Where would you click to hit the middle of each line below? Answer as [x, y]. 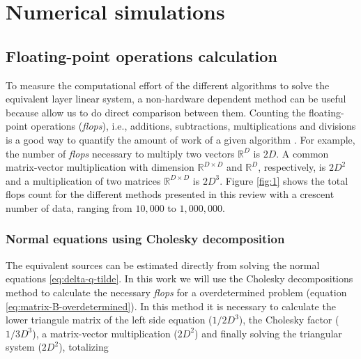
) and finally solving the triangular [268, 333]
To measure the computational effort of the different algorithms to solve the [168, 85]
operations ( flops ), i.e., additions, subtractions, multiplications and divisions [193, 126]
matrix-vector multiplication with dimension [100, 167]
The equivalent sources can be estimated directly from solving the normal [163, 265]
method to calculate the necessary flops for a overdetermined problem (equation [176, 292]
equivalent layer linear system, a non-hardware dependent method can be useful [176, 99]
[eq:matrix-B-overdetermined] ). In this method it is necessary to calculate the [171, 306]
